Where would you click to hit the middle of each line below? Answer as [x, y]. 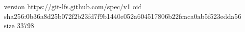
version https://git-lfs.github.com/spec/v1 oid [73, 6]
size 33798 [19, 25]
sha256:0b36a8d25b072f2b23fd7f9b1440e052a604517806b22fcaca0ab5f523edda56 [123, 16]
